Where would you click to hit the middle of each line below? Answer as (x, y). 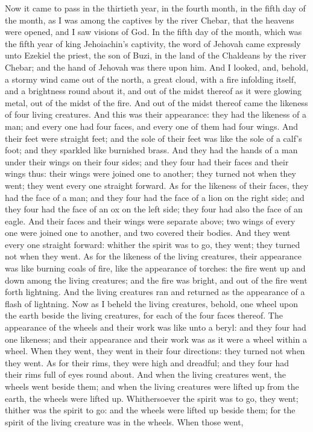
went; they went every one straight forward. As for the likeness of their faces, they (157, 185)
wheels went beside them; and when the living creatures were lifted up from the (152, 386)
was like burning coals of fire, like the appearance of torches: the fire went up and (155, 268)
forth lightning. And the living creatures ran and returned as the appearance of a (155, 292)
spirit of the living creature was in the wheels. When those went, (124, 421)
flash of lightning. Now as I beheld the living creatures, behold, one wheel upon (152, 303)
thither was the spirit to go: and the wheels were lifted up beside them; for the (150, 410)
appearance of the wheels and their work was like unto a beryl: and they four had (156, 327)
